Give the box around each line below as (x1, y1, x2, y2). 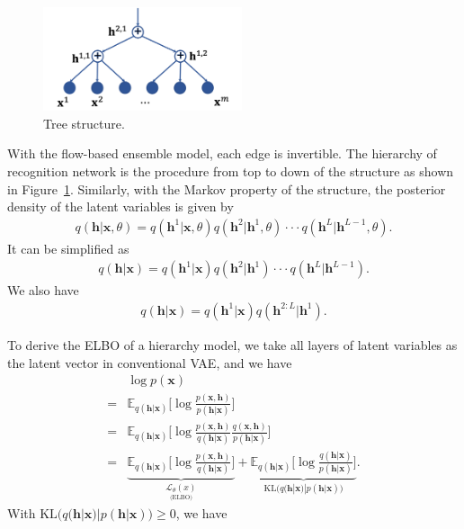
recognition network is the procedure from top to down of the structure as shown (7, 161, 454, 180)
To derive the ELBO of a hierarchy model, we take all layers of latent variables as (7, 335, 458, 354)
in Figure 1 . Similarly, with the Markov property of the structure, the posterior (7, 179, 446, 198)
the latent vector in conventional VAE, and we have (7, 353, 292, 372)
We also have (7, 281, 79, 300)
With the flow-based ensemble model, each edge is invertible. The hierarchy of (7, 144, 437, 163)
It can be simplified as (7, 238, 129, 257)
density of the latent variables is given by (7, 197, 234, 216)
